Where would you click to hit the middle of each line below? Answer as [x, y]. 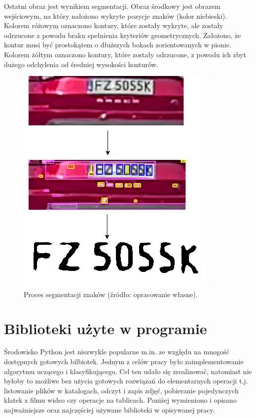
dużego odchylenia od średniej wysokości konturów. [81, 64]
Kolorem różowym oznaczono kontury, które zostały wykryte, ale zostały [114, 25]
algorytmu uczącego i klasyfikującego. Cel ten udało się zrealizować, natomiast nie [128, 371]
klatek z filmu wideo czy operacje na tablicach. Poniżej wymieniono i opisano [120, 400]
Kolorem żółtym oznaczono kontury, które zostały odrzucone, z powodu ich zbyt [125, 54]
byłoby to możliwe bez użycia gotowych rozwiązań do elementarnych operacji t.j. [126, 381]
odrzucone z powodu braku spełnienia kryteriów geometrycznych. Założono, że [123, 35]
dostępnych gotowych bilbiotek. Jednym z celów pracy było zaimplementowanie [124, 361]
